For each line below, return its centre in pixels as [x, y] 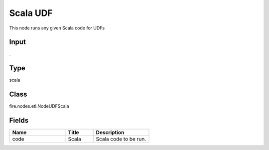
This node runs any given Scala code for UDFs [57, 28]
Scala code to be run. [121, 139]
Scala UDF [31, 13]
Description [110, 133]
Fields [19, 120]
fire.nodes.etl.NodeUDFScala [39, 106]
